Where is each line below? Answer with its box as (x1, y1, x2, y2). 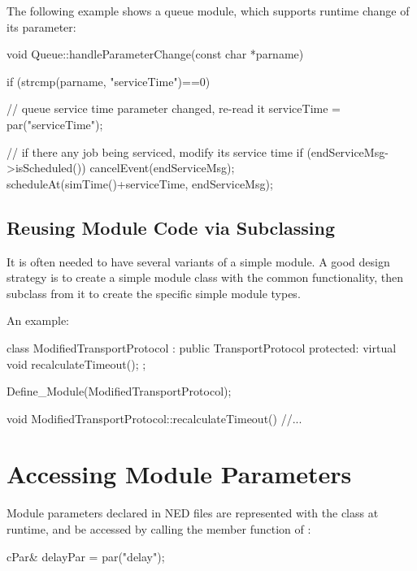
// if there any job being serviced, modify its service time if (7, 143, 303, 160)
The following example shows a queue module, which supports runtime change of (7, 2, 410, 19)
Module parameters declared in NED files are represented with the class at (7, 504, 379, 521)
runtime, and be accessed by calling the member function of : (7, 521, 311, 538)
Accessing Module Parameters (7, 457, 352, 491)
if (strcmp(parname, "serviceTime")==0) (7, 72, 211, 89)
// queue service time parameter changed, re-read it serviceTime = (7, 100, 341, 117)
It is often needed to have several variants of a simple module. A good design (7, 253, 390, 270)
